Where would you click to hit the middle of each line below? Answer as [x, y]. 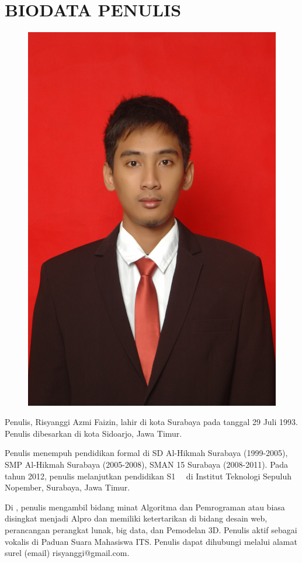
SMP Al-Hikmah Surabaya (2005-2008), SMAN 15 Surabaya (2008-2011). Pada [147, 464]
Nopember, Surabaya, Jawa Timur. [67, 487]
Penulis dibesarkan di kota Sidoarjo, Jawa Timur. [93, 433]
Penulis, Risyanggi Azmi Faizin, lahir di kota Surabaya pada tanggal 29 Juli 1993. [151, 422]
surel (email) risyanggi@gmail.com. [67, 553]
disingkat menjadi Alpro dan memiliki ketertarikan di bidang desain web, [136, 518]
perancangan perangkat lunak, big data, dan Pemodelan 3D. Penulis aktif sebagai [151, 529]
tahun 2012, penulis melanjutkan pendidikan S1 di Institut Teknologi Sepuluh [148, 476]
